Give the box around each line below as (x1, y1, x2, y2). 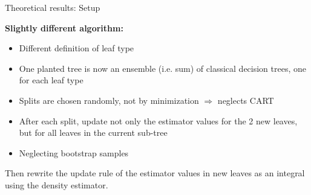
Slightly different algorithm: (5, 21, 123, 34)
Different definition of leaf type (19, 42, 134, 54)
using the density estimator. (5, 178, 108, 191)
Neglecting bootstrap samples (19, 146, 129, 159)
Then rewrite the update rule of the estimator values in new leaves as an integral (5, 167, 305, 179)
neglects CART (217, 94, 274, 106)
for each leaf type (19, 74, 83, 86)
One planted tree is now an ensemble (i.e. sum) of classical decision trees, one (19, 62, 307, 74)
